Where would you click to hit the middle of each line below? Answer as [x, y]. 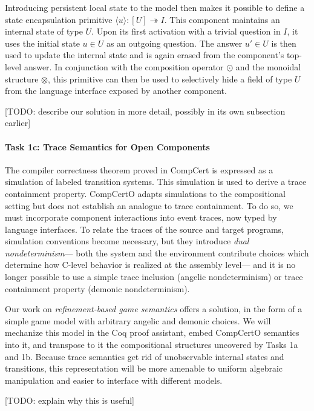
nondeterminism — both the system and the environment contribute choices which [157, 252]
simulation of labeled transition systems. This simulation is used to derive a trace [156, 182]
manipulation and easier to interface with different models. [114, 380]
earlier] [18, 123]
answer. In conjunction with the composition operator [124, 66]
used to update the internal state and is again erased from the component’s [145, 55]
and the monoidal [268, 66]
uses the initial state [42, 43]
